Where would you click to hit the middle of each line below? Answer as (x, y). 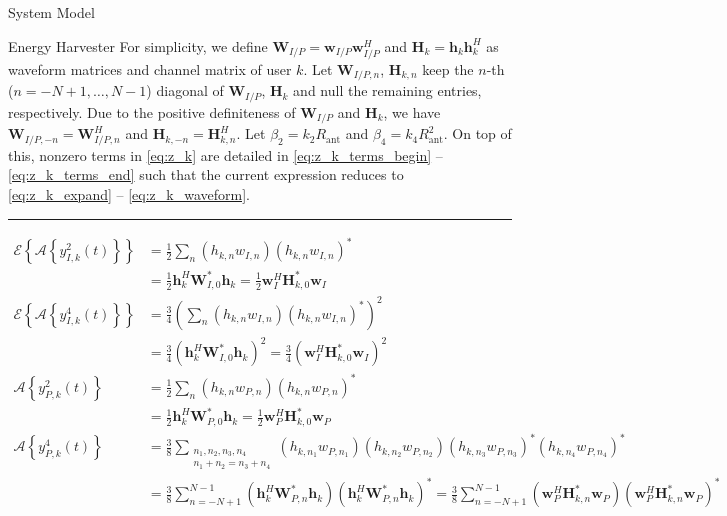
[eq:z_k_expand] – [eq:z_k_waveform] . (129, 194)
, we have (412, 111)
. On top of (477, 133)
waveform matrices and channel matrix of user (150, 68)
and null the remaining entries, (387, 90)
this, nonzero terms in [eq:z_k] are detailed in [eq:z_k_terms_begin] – (225, 154)
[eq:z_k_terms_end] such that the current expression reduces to (206, 174)
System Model (51, 12)
